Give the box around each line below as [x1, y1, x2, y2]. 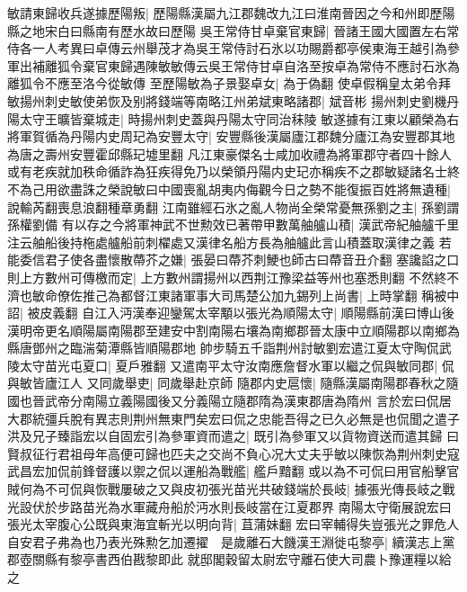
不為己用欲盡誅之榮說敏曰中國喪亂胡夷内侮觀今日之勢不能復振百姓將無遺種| [7, 179, 451, 198]
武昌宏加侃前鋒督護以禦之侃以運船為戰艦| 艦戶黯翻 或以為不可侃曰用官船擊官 [7, 462, 460, 480]
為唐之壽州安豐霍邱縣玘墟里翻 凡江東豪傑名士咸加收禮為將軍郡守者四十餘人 [7, 144, 452, 163]
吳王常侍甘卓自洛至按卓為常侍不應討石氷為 [207, 56, 460, 75]
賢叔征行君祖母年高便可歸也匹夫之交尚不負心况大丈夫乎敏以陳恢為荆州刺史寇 [7, 444, 460, 462]
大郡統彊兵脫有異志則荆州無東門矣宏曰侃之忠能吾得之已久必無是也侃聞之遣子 [7, 408, 460, 427]
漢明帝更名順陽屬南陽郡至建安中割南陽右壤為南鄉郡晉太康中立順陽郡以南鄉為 [7, 320, 460, 339]
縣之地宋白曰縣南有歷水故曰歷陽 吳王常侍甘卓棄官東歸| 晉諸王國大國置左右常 [7, 21, 460, 40]
